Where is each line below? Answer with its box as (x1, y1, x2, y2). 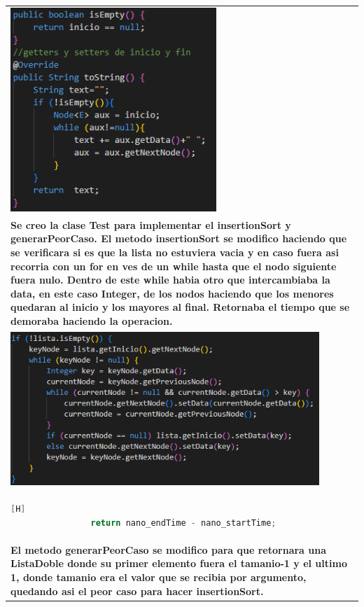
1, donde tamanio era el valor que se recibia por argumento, (10, 569, 307, 584)
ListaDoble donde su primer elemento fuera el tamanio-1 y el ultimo (10, 556, 347, 571)
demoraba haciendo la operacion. (10, 313, 173, 328)
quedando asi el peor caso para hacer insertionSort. (10, 583, 264, 598)
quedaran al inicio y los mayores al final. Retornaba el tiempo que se (10, 300, 350, 314)
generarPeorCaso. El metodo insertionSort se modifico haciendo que (10, 231, 347, 246)
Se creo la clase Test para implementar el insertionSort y (10, 217, 291, 232)
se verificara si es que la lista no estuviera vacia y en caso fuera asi (10, 244, 339, 259)
